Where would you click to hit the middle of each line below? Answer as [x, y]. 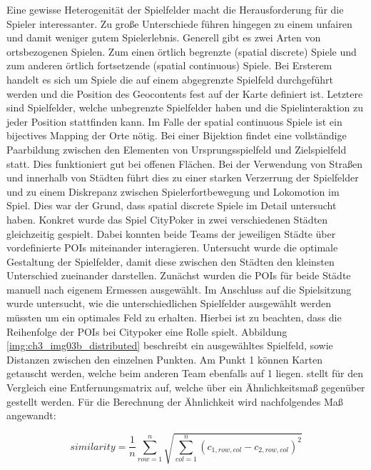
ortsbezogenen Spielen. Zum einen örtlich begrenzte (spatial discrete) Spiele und [182, 51]
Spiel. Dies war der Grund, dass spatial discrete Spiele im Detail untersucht [172, 205]
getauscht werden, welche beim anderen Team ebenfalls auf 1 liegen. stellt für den [185, 373]
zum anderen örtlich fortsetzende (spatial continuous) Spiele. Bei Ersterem [169, 65]
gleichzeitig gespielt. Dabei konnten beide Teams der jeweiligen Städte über [171, 233]
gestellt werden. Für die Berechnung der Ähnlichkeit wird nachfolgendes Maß [175, 401]
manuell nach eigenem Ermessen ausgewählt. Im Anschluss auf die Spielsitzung [179, 289]
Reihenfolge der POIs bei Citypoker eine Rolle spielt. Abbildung [147, 331]
